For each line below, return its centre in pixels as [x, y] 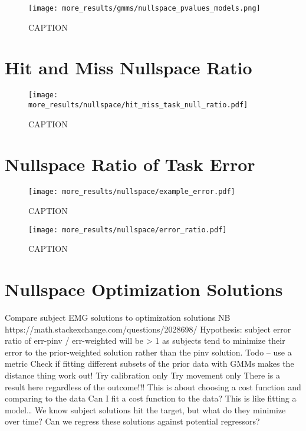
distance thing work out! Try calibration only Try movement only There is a [143, 375]
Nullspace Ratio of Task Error [130, 164]
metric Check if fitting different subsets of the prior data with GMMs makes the [149, 363]
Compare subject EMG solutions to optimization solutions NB [118, 318]
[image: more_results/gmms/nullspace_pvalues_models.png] [144, 8]
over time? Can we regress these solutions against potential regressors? [132, 421]
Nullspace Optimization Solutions [144, 289]
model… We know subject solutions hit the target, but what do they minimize [145, 409]
